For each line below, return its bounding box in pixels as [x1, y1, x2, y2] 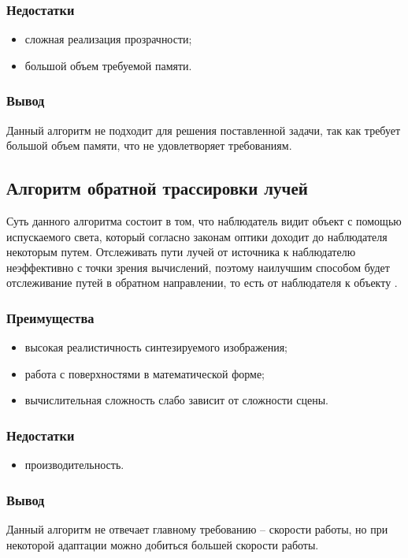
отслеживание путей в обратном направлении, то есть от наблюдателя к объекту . [6, 274, 398, 291]
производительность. [24, 456, 124, 473]
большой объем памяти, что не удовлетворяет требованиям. [6, 137, 292, 154]
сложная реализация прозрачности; [24, 31, 192, 47]
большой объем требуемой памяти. [24, 57, 192, 73]
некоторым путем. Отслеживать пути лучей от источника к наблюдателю [6, 244, 356, 260]
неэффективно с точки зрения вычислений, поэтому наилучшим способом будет [6, 259, 390, 275]
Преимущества [6, 307, 95, 327]
